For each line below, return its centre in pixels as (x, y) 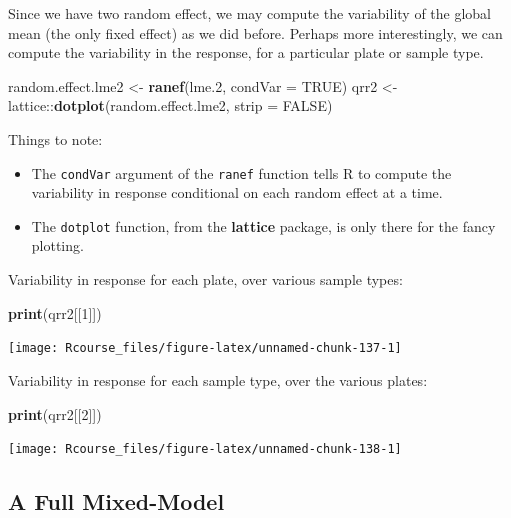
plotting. (57, 245)
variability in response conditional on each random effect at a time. (237, 192)
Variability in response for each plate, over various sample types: (205, 279)
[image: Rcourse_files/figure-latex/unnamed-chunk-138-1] (205, 449)
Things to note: (55, 138)
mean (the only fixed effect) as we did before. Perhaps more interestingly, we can (255, 32)
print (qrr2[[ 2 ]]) (55, 413)
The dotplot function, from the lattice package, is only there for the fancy (263, 225)
